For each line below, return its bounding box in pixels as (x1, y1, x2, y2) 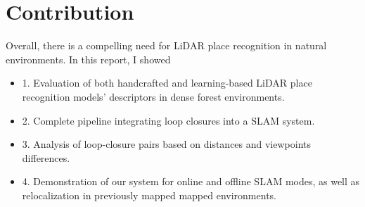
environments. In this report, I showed (6, 51, 171, 66)
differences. (22, 150, 70, 165)
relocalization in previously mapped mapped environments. (22, 187, 276, 202)
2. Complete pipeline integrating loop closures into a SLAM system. (22, 113, 315, 127)
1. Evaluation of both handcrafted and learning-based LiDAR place (22, 75, 312, 90)
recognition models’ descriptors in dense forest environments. (22, 89, 285, 103)
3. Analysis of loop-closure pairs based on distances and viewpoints (22, 137, 311, 151)
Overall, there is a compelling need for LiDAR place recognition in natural (6, 38, 327, 53)
